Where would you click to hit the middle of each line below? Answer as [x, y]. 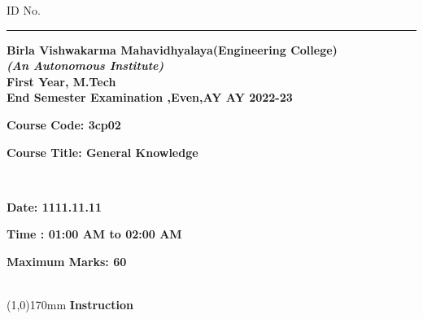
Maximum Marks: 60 [67, 261]
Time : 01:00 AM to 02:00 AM [94, 234]
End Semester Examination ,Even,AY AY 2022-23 [150, 97]
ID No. [24, 10]
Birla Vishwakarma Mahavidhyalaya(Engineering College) [172, 49]
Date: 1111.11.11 [54, 206]
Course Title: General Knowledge [102, 152]
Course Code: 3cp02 [64, 124]
